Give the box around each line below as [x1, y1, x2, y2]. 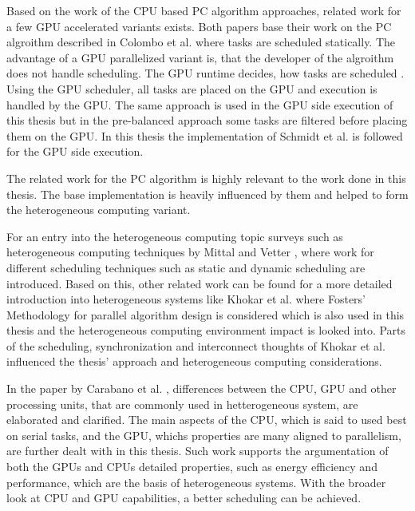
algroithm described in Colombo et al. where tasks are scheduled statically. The [6, 34, 396, 50]
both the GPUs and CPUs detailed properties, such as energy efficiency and [6, 458, 377, 475]
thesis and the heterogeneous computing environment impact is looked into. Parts [6, 322, 406, 339]
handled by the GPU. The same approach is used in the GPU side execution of [6, 96, 393, 113]
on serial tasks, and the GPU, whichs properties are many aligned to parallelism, [6, 426, 401, 443]
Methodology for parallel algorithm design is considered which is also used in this [6, 306, 405, 323]
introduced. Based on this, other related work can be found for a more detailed [6, 275, 393, 291]
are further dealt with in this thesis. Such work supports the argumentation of [6, 442, 389, 459]
